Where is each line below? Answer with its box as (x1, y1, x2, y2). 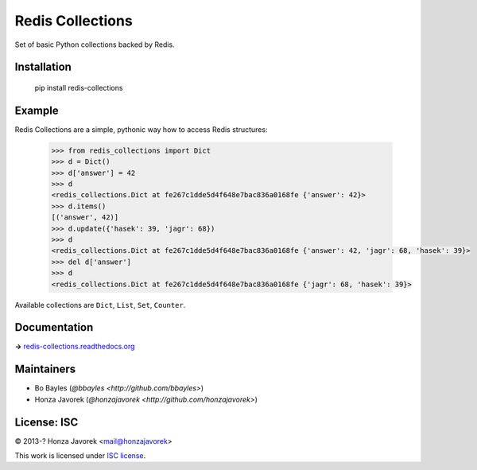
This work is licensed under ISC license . (14, 451, 146, 460)
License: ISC (14, 415, 79, 429)
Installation (14, 60, 72, 74)
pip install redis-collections (34, 83, 123, 92)
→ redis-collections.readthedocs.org (14, 342, 135, 352)
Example (14, 103, 59, 117)
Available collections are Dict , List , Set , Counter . (14, 300, 186, 309)
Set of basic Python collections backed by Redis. (14, 40, 175, 49)
